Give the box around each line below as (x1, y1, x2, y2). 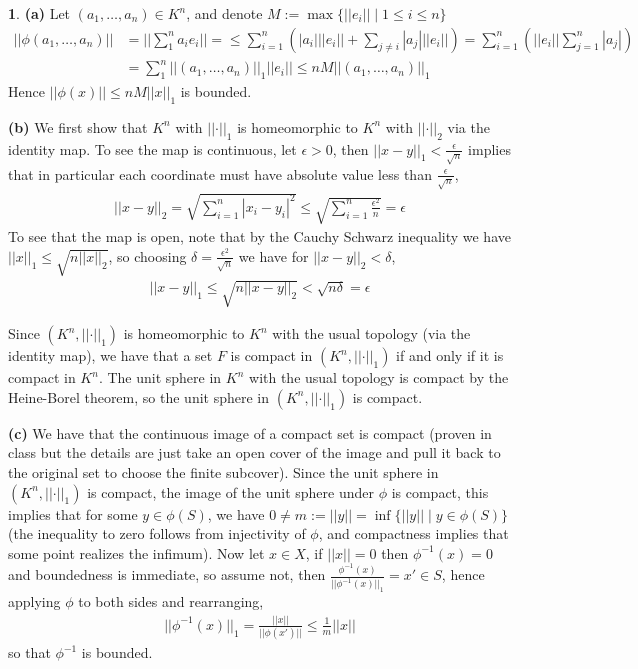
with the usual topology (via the (272, 323, 471, 344)
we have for (238, 245, 309, 266)
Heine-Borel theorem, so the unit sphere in (8, 386, 270, 407)
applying (8, 591, 61, 612)
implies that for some (8, 503, 138, 524)
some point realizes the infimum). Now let (8, 542, 265, 563)
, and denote (186, 3, 263, 23)
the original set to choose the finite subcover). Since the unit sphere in (8, 461, 439, 482)
